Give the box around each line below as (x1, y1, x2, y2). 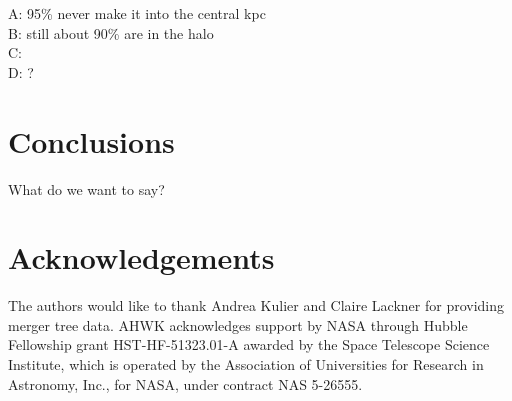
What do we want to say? (8, 178, 165, 199)
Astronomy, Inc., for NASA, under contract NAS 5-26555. (8, 373, 363, 394)
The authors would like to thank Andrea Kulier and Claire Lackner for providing (8, 295, 505, 316)
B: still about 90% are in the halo (8, 22, 214, 43)
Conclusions (8, 120, 175, 161)
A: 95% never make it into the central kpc (8, 3, 266, 23)
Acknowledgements (8, 237, 275, 278)
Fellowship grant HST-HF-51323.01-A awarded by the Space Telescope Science (8, 334, 490, 355)
